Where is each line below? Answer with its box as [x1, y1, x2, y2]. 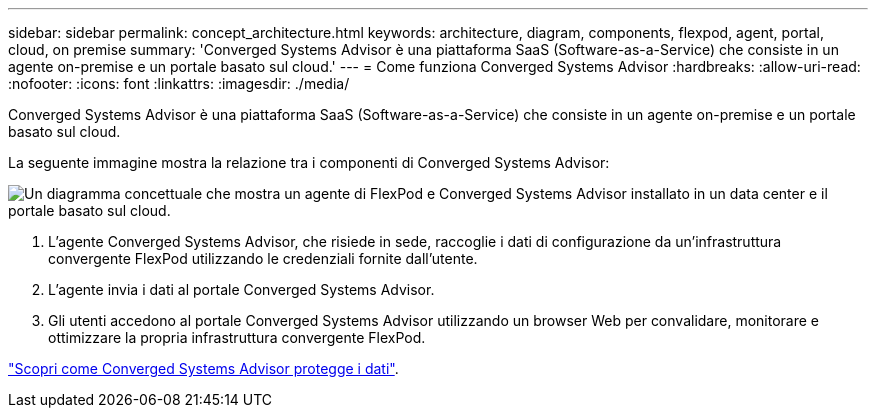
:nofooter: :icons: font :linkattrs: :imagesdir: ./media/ [8, 75, 350, 92]
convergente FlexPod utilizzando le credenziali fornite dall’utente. [48, 250, 478, 267]
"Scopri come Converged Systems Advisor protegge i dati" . [8, 360, 399, 377]
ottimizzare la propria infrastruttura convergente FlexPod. [48, 329, 426, 346]
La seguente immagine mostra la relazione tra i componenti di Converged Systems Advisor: [8, 154, 610, 171]
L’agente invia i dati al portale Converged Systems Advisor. [48, 281, 435, 298]
